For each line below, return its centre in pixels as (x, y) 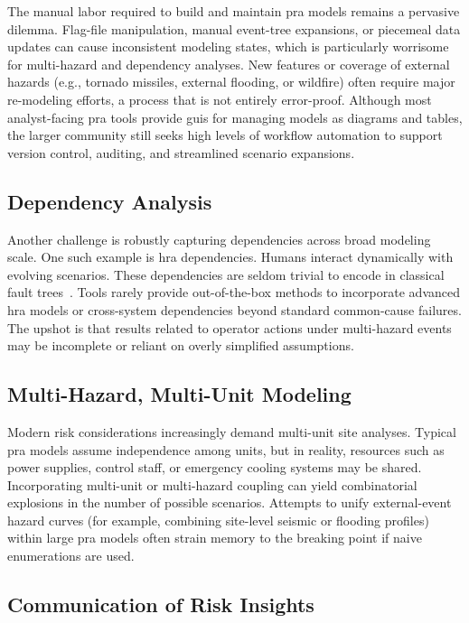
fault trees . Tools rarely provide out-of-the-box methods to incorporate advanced (234, 292)
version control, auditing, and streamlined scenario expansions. (181, 152)
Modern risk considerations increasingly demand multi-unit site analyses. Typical (232, 431)
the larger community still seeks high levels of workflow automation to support (225, 135)
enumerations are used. (71, 556)
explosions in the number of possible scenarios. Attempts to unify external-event (230, 502)
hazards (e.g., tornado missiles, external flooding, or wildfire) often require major (231, 82)
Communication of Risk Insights (161, 604)
